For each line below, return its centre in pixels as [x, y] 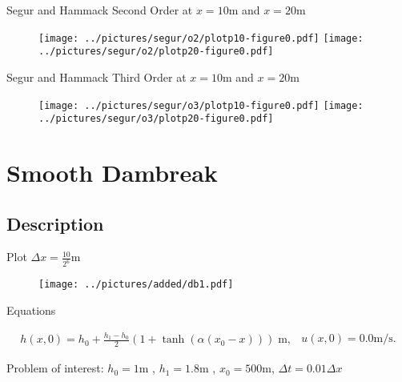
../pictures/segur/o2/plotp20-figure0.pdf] [156, 52]
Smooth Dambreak [112, 172]
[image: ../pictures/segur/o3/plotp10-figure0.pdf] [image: [201, 105]
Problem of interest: [55, 368]
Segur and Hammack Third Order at [96, 76]
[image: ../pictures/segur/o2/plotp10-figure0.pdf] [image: [201, 38]
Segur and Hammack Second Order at [100, 10]
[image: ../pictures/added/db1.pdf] [136, 285]
